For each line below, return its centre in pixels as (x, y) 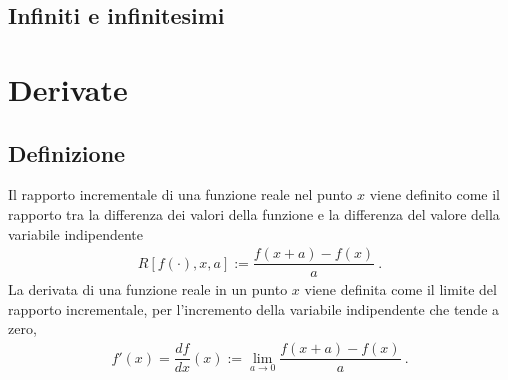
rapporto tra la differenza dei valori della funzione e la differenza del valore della (254, 213)
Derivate (68, 88)
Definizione (67, 152)
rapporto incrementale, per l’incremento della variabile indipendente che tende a (254, 308)
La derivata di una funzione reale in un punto (148, 289)
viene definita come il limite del (400, 289)
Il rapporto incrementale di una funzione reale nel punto (180, 194)
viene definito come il (434, 194)
